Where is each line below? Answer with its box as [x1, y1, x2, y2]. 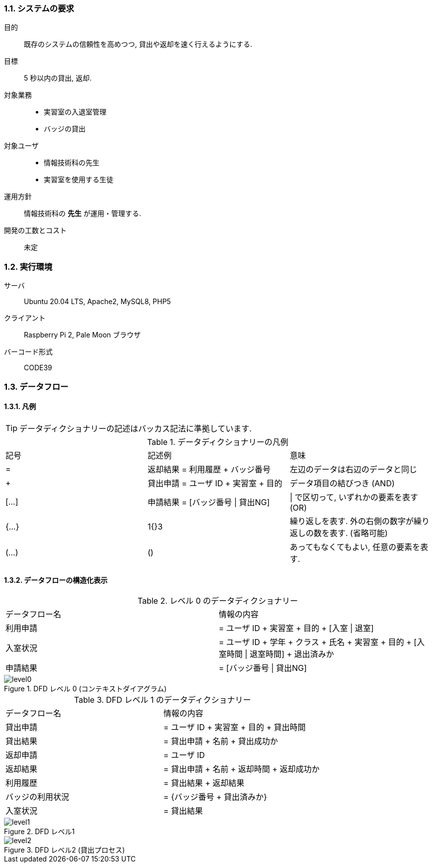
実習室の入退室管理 [44, 108, 106, 116]
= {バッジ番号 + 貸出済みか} [163, 791, 267, 802]
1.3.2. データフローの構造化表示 [4, 576, 108, 585]
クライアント [4, 314, 46, 323]
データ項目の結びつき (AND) [289, 478, 395, 488]
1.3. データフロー [4, 381, 69, 392]
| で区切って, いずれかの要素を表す [289, 492, 419, 502]
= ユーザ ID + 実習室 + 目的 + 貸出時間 [163, 722, 306, 732]
